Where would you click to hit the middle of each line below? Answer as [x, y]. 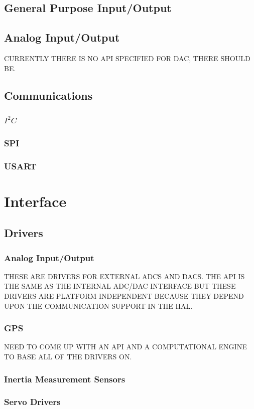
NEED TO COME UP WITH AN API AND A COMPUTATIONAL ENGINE [125, 347]
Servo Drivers [32, 402]
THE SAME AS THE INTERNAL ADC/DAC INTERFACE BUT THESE [120, 286]
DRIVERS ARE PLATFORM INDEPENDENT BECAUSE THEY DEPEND [124, 296]
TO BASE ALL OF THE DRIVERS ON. [68, 357]
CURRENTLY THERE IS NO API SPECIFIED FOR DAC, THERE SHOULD [127, 58]
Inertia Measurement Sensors [65, 379]
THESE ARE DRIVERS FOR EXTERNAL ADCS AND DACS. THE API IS [124, 276]
